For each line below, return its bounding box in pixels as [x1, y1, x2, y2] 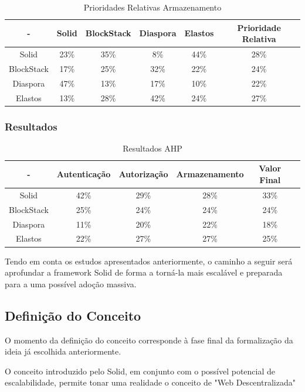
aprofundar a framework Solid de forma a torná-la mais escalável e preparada [5, 266, 283, 278]
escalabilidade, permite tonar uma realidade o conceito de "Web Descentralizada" [5, 376, 296, 388]
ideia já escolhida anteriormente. [5, 345, 121, 357]
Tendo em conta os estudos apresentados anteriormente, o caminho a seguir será [5, 255, 293, 267]
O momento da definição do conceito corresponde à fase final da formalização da [5, 333, 293, 346]
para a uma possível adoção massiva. [5, 277, 137, 290]
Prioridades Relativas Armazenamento [83, 1, 222, 13]
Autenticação [56, 168, 111, 180]
